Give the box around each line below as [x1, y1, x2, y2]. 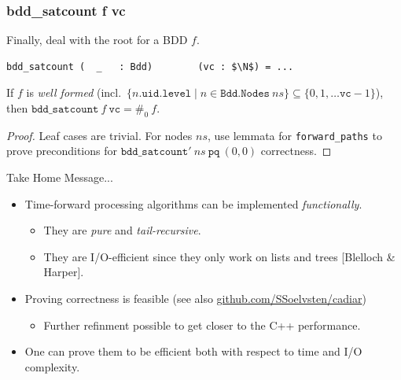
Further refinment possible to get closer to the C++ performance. [43, 316, 361, 333]
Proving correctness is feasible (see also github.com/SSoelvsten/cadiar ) [24, 290, 366, 307]
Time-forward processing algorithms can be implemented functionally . [24, 195, 362, 212]
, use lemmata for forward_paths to [207, 127, 382, 143]
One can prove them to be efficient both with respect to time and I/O [24, 343, 362, 360]
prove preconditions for [6, 142, 117, 159]
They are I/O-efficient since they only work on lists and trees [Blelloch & [43, 248, 395, 264]
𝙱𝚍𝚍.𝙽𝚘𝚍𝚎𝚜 [220, 88, 270, 100]
